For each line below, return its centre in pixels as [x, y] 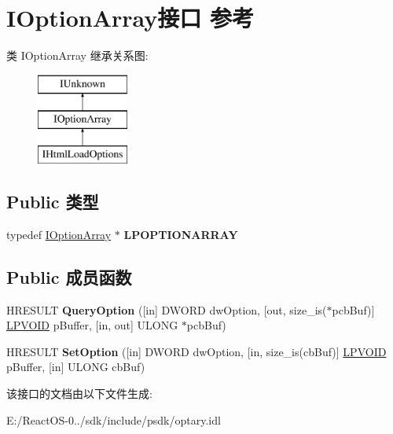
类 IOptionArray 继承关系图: [77, 55]
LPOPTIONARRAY [181, 234]
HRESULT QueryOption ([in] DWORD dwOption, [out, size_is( [167, 309]
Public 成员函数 [69, 276]
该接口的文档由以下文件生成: [79, 394]
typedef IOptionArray [59, 234]
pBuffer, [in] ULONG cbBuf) [76, 367]
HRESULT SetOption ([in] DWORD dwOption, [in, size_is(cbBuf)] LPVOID [196, 351]
